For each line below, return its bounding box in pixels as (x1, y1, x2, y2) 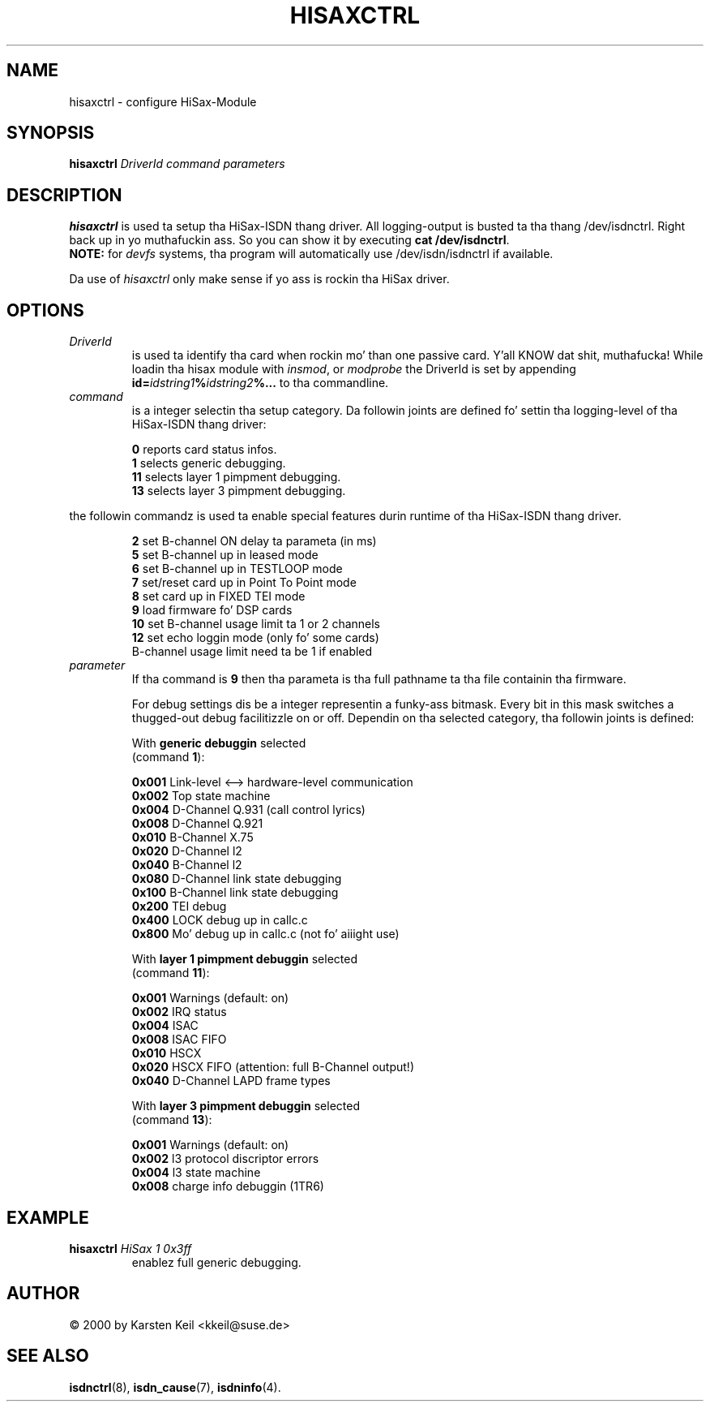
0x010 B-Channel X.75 (131, 830, 254, 845)
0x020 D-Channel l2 (131, 844, 242, 859)
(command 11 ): (131, 966, 210, 980)
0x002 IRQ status (131, 1005, 227, 1019)
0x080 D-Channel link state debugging (131, 872, 342, 886)
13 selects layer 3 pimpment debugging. (131, 484, 346, 498)
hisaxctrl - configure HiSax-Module (69, 94, 257, 109)
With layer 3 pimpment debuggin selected (131, 1099, 360, 1113)
